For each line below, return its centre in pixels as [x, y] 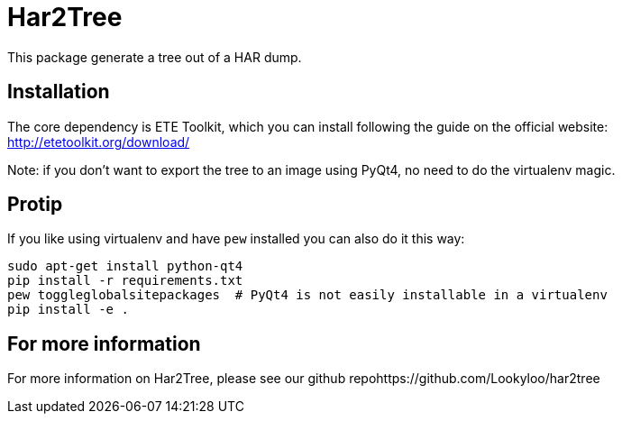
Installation [59, 92]
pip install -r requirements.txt [125, 281]
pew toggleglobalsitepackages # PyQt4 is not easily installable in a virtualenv [307, 295]
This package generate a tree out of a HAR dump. [155, 57]
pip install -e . [68, 310]
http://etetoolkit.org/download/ [99, 142]
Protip [35, 205]
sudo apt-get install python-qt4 [125, 266]
